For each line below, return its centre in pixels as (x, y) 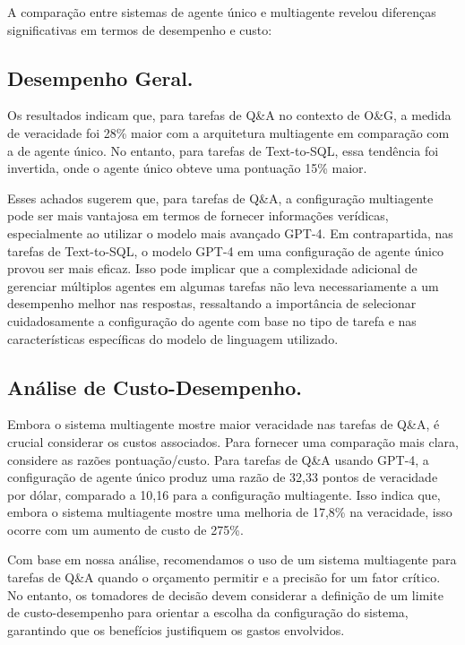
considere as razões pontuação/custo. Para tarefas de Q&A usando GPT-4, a (218, 459)
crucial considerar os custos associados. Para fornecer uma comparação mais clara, (233, 441)
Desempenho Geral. (100, 77)
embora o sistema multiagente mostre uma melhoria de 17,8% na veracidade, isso (230, 512)
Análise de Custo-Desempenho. (155, 387)
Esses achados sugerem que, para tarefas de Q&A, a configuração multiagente (220, 198)
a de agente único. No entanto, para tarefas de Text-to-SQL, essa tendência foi (223, 150)
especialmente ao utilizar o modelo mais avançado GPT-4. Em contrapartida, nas (230, 232)
